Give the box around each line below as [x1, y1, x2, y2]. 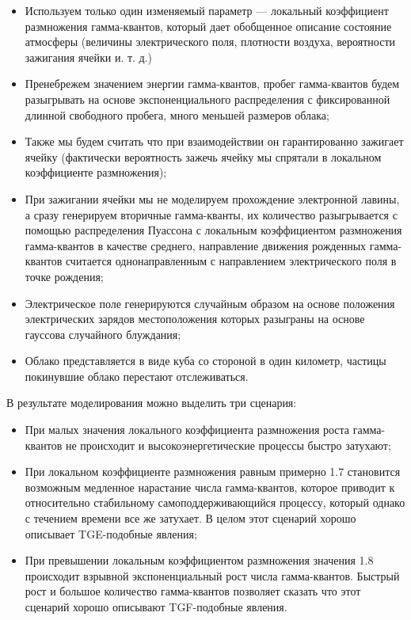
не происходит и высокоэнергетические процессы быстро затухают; [65, 436, 391, 453]
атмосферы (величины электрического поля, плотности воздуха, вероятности [25, 33, 396, 50]
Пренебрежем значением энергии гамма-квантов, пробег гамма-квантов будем [25, 75, 400, 92]
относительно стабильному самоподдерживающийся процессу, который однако [25, 494, 405, 511]
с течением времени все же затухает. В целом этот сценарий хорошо [25, 510, 356, 527]
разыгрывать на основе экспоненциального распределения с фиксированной [25, 90, 390, 107]
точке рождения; [25, 268, 104, 284]
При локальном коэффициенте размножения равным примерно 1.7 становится [25, 463, 401, 480]
